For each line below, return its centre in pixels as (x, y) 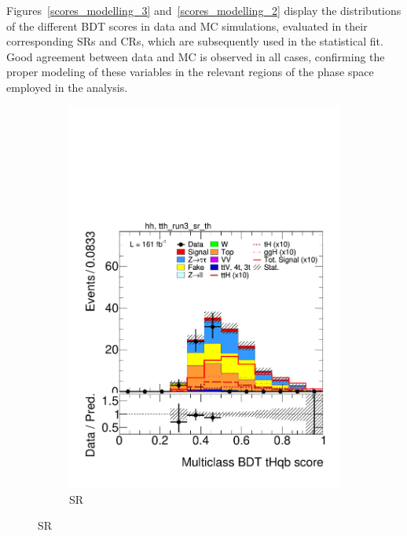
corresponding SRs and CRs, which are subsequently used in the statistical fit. (195, 41)
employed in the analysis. (67, 87)
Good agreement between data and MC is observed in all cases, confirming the (196, 56)
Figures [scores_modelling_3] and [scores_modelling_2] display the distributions (204, 10)
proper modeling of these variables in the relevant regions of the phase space (190, 72)
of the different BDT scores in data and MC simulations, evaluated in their (187, 26)
